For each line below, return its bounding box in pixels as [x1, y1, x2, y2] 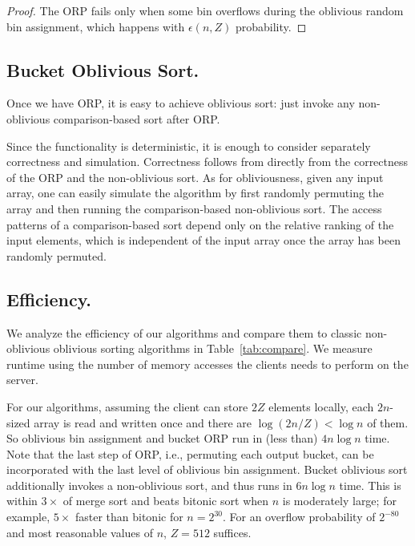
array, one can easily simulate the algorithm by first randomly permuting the [6, 184, 385, 201]
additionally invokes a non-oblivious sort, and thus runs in [6, 476, 292, 493]
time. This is [339, 476, 401, 493]
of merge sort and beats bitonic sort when [62, 492, 269, 509]
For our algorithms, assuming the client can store [6, 398, 248, 415]
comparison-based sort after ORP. [53, 110, 220, 127]
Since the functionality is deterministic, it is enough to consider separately [6, 137, 371, 154]
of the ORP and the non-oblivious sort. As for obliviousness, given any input [6, 168, 384, 185]
